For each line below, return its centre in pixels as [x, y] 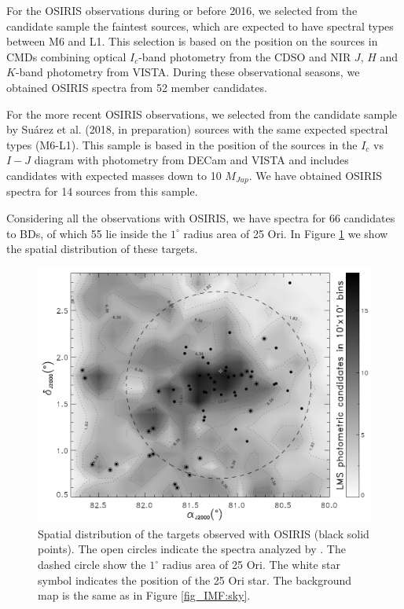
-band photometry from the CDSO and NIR [245, 56]
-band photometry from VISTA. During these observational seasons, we [187, 72]
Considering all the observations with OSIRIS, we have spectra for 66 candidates [201, 217]
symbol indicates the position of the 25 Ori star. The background [195, 580]
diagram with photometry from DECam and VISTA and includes [191, 160]
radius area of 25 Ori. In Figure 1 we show [286, 233]
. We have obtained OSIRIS [316, 175]
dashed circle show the [92, 565]
